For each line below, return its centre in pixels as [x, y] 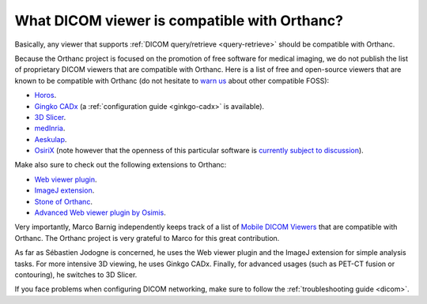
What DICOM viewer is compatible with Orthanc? [179, 21]
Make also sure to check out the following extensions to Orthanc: [121, 165]
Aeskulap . [51, 139]
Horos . [45, 96]
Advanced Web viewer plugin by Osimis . [100, 212]
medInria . [50, 128]
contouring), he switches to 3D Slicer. [76, 274]
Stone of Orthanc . [63, 201]
